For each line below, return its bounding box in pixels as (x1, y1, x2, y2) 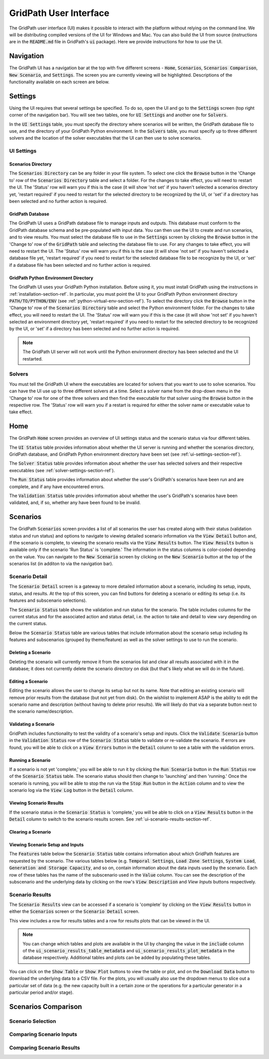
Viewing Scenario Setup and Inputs (9, 842, 84, 848)
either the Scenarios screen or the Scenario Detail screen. (9, 908, 139, 914)
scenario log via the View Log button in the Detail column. (9, 787, 134, 793)
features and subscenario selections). (9, 597, 87, 603)
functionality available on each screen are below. (9, 79, 110, 85)
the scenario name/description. (9, 708, 74, 714)
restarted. (22, 355, 43, 361)
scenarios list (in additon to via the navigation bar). (9, 561, 114, 567)
